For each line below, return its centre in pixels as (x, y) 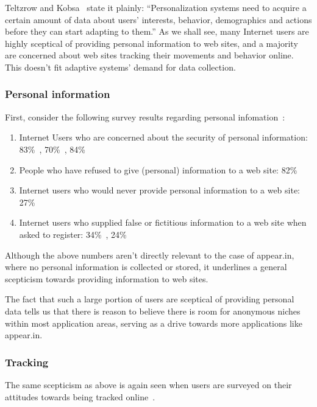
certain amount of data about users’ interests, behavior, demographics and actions (158, 19)
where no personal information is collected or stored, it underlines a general (146, 267)
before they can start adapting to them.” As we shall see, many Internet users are (157, 31)
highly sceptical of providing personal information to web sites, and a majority (151, 43)
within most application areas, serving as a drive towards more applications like (154, 323)
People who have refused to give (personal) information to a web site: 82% (158, 169)
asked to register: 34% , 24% (73, 234)
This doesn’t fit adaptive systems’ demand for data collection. (120, 67)
